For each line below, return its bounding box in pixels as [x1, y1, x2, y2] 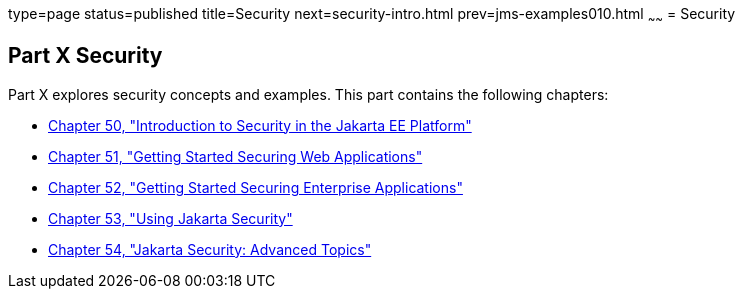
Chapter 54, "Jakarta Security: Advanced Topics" [48, 240, 372, 258]
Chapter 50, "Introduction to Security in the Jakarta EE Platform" [48, 116, 472, 134]
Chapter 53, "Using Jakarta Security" [48, 209, 293, 227]
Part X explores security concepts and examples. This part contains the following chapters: [8, 85, 609, 103]
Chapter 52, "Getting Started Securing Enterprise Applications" [48, 178, 463, 196]
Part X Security [8, 43, 163, 69]
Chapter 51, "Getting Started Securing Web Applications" [48, 147, 423, 165]
